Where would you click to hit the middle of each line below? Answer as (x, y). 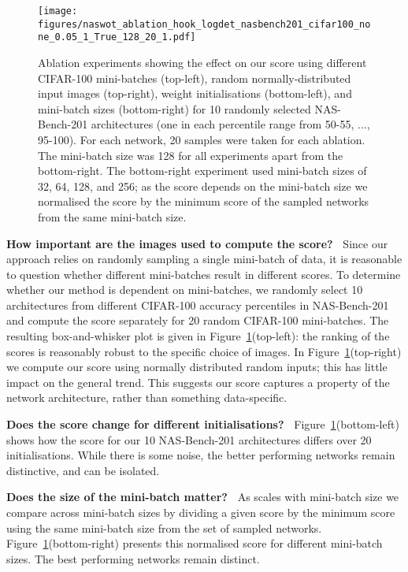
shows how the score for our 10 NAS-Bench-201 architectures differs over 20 (189, 439)
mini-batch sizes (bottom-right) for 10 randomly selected (174, 108)
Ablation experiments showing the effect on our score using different (202, 62)
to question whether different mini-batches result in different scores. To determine (204, 274)
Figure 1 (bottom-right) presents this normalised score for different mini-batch (195, 543)
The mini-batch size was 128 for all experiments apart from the (191, 155)
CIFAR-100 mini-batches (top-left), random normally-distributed (195, 78)
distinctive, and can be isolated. (83, 470)
